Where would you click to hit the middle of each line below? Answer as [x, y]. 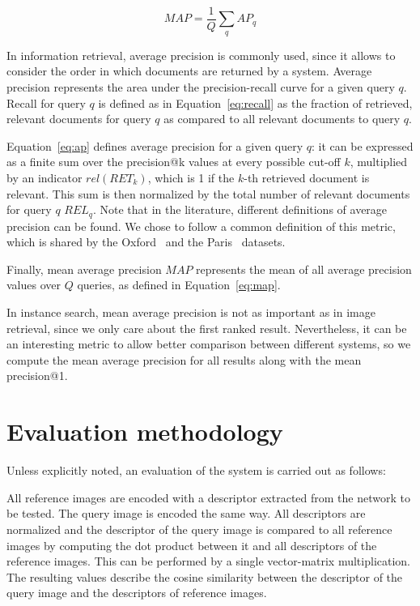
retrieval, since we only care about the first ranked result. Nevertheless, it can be [207, 328]
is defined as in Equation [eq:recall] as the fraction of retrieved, [255, 102]
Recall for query [46, 102]
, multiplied [379, 162]
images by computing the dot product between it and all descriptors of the [192, 545]
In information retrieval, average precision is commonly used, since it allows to [201, 55]
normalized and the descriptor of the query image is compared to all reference [199, 529]
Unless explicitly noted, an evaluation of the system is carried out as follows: [196, 470]
